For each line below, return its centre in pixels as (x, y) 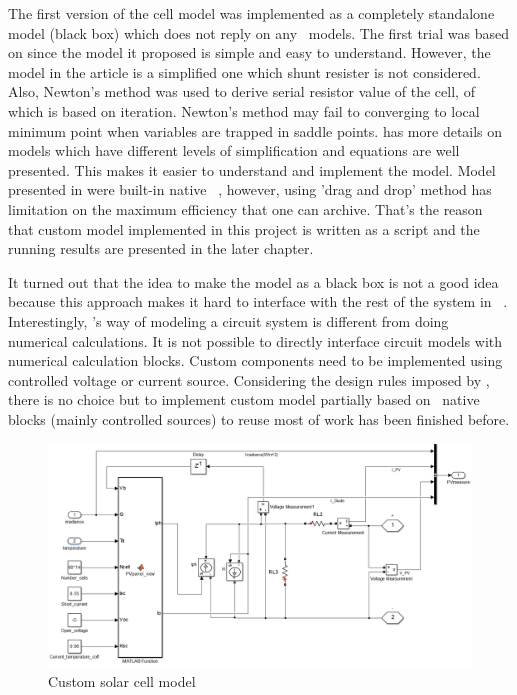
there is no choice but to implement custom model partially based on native (244, 399)
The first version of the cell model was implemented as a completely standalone (251, 13)
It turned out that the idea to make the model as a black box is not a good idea (253, 281)
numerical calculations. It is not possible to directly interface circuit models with (255, 340)
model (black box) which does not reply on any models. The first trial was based (258, 32)
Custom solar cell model (122, 680)
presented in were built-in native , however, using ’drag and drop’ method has (250, 189)
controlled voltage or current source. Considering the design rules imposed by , (249, 379)
